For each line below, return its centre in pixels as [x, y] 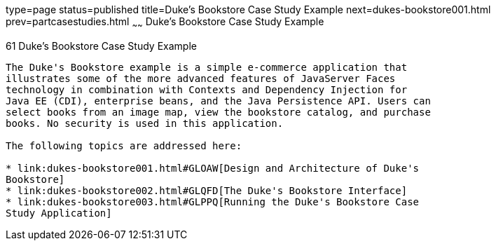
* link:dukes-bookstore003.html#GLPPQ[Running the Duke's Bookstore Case [213, 201]
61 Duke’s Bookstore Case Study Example [101, 46]
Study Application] [59, 213]
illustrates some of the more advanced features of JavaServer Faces [201, 78]
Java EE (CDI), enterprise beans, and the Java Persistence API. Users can [218, 101]
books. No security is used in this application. [145, 123]
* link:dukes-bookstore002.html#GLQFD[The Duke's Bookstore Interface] [207, 190]
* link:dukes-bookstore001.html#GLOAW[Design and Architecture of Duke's [213, 168]
